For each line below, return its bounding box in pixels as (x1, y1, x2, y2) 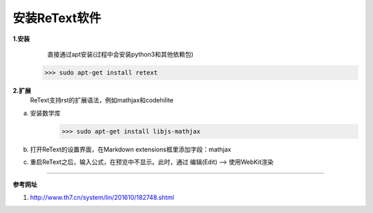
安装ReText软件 (12, 10, 102, 26)
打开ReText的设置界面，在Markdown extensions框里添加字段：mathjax (30, 145, 231, 154)
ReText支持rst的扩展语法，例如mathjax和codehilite (30, 96, 174, 104)
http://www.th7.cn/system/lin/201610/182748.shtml (30, 193, 175, 201)
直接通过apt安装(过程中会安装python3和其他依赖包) (47, 50, 193, 58)
